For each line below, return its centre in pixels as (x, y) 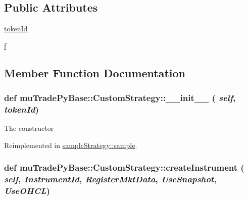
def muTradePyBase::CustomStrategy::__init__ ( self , (120, 98)
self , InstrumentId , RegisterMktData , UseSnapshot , (110, 179)
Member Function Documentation (95, 72)
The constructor (29, 128)
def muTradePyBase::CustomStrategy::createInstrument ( (124, 167)
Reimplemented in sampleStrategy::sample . (71, 145)
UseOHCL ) (27, 191)
